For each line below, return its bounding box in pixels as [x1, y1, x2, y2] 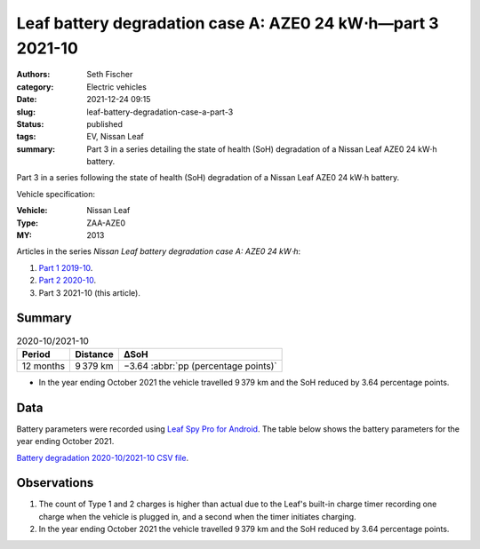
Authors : [16, 69, 51, 80]
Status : [16, 118, 44, 129]
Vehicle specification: [16, 188, 96, 199]
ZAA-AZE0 [86, 218, 126, 228]
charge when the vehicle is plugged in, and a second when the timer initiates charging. [38, 511, 356, 521]
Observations [16, 475, 94, 490]
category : [16, 81, 54, 92]
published [86, 118, 124, 129]
